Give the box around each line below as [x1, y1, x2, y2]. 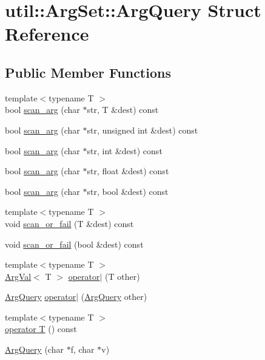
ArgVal [5, 270, 32, 282]
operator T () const [5, 322, 77, 335]
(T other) [105, 270, 140, 282]
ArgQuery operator [5, 290, 76, 303]
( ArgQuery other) [81, 290, 147, 303]
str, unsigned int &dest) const [87, 123, 198, 136]
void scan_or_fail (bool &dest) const [5, 237, 144, 250]
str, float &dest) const [87, 165, 169, 177]
